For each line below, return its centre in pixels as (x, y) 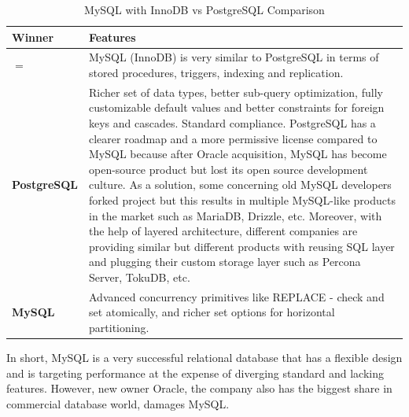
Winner (33, 37)
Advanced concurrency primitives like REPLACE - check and (237, 296)
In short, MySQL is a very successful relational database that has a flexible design (204, 358)
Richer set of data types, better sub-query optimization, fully (236, 92)
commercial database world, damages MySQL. (118, 403)
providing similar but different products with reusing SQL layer (242, 246)
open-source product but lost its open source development (228, 169)
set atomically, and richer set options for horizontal (212, 312)
